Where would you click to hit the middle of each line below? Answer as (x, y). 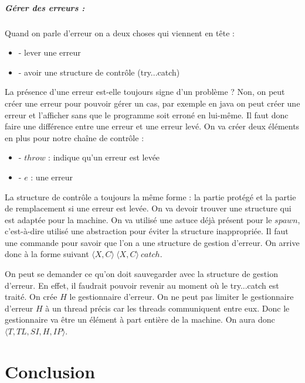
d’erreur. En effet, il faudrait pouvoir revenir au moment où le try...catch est (142, 285)
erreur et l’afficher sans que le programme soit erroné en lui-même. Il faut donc (147, 114)
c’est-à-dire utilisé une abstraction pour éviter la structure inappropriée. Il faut (147, 231)
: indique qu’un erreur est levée (104, 157)
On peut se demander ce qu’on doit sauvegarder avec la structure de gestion (141, 274)
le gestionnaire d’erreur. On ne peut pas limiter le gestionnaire (182, 297)
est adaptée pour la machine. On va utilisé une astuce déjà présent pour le (138, 219)
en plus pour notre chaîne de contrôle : (74, 137)
